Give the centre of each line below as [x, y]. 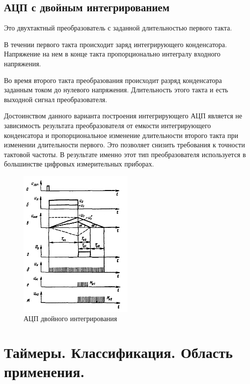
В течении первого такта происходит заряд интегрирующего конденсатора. [115, 44]
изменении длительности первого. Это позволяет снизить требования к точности [125, 145]
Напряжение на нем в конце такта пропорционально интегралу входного [112, 54]
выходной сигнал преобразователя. [56, 99]
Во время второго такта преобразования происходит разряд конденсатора [113, 80]
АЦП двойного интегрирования [70, 318]
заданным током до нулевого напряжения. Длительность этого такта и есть [116, 90]
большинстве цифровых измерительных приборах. [79, 164]
